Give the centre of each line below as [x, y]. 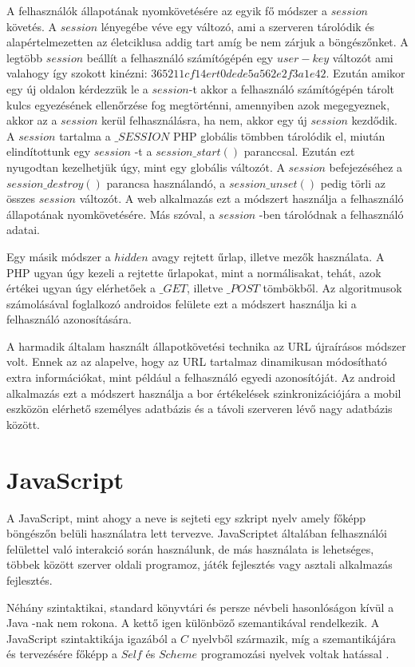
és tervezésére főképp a [62, 654]
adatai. [24, 230]
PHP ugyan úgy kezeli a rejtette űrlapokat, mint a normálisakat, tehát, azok [194, 272]
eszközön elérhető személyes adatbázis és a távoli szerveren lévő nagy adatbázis [200, 409]
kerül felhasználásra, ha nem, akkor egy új [204, 120]
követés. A [32, 26]
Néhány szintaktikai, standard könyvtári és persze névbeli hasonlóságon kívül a [200, 607]
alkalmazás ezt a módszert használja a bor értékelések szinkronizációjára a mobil [204, 393]
